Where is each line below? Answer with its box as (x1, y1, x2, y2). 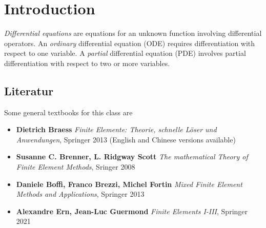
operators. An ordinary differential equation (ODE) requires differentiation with (4, 37, 255, 48)
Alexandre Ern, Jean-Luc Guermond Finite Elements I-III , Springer (16, 205, 248, 216)
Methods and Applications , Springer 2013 (16, 189, 145, 199)
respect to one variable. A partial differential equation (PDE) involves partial (4, 48, 246, 58)
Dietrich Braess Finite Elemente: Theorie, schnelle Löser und (16, 124, 217, 135)
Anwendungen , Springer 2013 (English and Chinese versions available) (16, 134, 236, 144)
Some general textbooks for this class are (4, 107, 133, 117)
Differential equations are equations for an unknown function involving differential (4, 28, 262, 38)
